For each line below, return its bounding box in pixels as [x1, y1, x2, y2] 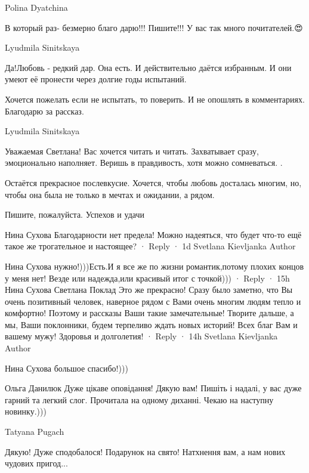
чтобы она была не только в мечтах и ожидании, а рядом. [5, 188, 215, 200]
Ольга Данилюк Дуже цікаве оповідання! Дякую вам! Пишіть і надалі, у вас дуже [5, 382, 302, 394]
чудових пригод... [5, 457, 68, 469]
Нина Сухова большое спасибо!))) [5, 361, 128, 374]
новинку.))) [5, 405, 47, 418]
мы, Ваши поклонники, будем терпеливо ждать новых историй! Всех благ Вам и [5, 318, 298, 330]
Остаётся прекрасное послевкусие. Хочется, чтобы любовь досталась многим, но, [5, 176, 302, 188]
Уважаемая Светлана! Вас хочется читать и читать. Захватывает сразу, [5, 144, 259, 157]
